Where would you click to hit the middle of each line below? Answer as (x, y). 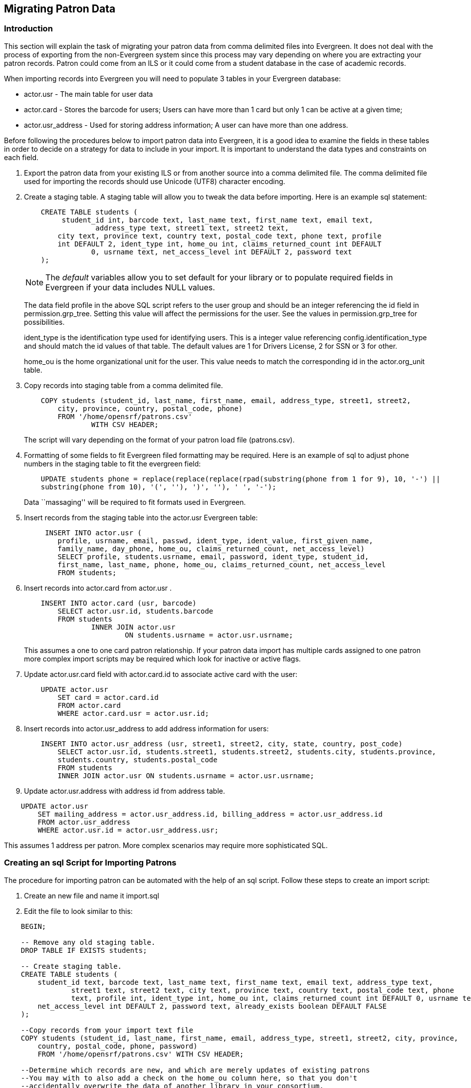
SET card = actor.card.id (108, 697)
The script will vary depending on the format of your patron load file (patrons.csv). (159, 439)
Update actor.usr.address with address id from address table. (124, 791)
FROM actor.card (89, 705)
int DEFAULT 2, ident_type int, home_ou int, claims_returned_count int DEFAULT (220, 244)
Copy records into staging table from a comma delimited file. (123, 385)
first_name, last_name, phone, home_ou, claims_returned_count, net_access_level (222, 564)
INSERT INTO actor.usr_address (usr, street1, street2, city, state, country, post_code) (222, 744)
